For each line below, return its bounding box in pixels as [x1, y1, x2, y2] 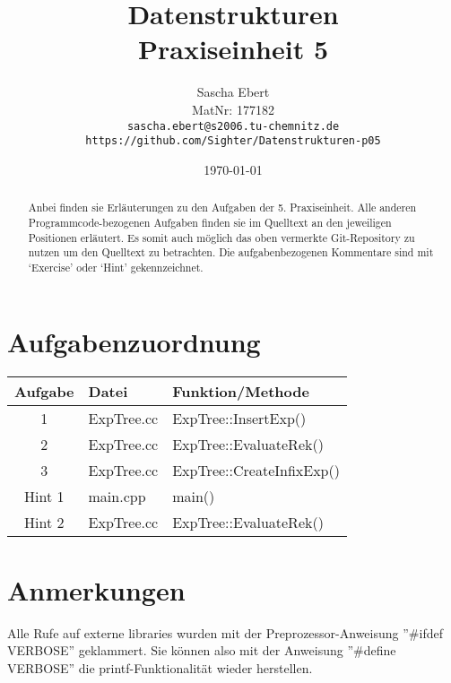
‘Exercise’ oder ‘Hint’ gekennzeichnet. [28, 259, 204, 274]
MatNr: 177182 [192, 99, 274, 118]
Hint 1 [24, 486, 65, 507]
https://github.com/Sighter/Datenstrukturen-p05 [85, 134, 381, 148]
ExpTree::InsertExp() [172, 408, 307, 429]
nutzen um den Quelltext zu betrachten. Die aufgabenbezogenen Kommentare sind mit [28, 245, 434, 260]
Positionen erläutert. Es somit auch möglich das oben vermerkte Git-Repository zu [28, 229, 415, 245]
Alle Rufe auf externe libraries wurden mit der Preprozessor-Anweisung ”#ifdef [7, 623, 443, 642]
